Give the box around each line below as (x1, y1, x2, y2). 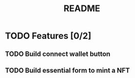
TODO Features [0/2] (5, 30, 92, 41)
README (63, 3, 100, 14)
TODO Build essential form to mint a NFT (5, 66, 130, 75)
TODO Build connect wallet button (5, 50, 111, 58)
